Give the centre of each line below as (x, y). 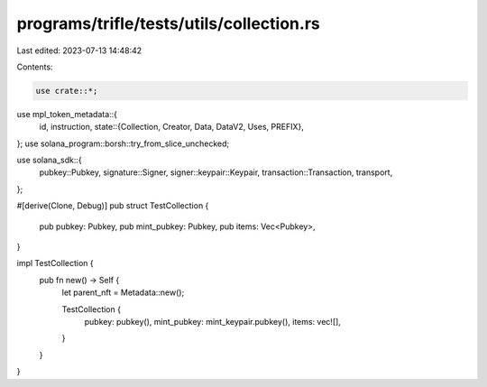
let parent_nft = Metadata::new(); (123, 292)
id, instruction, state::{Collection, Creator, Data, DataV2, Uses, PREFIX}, (171, 127)
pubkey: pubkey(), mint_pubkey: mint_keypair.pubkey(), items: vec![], (213, 321)
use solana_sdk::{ (50, 160)
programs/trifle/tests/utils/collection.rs (168, 23)
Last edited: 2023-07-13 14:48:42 (79, 51)
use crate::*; (67, 91)
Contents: (35, 67)
